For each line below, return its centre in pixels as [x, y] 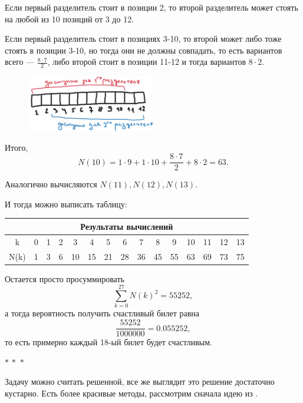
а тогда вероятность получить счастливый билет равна [102, 313]
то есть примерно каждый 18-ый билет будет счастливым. [108, 342]
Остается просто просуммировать [65, 278]
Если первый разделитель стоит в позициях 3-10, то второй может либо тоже [143, 39]
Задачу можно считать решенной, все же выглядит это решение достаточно [140, 381]
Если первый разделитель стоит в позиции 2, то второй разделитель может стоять [151, 7]
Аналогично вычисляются [51, 184]
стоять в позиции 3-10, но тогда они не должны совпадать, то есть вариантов [144, 50]
